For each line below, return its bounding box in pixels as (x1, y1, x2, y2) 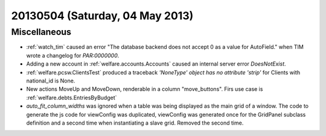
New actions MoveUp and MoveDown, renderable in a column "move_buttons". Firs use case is (26, 85, 263, 93)
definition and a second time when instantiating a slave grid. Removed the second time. (26, 119, 244, 126)
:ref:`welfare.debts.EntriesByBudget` (26, 94, 117, 101)
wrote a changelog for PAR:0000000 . (26, 52, 120, 59)
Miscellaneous (11, 26, 72, 37)
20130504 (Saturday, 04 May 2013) (11, 9, 194, 22)
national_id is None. (26, 77, 75, 84)
